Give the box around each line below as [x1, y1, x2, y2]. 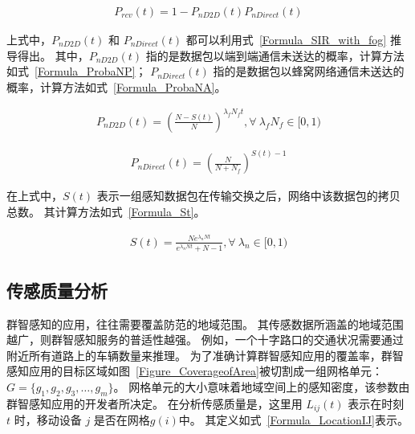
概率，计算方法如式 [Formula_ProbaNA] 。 [6, 78, 226, 95]
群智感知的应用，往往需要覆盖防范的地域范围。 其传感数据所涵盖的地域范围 [6, 315, 404, 332]
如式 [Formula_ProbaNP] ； [6, 63, 147, 80]
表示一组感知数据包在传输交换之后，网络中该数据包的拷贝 [96, 187, 401, 204]
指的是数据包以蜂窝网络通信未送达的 [213, 63, 405, 80]
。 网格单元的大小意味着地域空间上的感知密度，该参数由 [113, 379, 410, 395]
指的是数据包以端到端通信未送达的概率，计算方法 [145, 47, 405, 63]
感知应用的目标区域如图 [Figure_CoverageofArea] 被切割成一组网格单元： [6, 362, 383, 379]
